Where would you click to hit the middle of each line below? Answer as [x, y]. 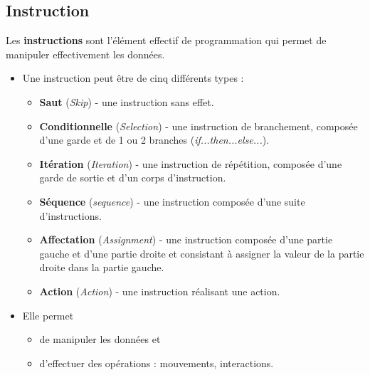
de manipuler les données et [100, 339]
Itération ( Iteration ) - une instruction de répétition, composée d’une [191, 163]
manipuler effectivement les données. [85, 54]
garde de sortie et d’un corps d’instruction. [133, 178]
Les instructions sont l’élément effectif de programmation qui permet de [166, 40]
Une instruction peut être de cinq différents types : [133, 78]
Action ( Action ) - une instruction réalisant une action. [160, 291]
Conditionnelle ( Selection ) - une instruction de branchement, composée [199, 126]
